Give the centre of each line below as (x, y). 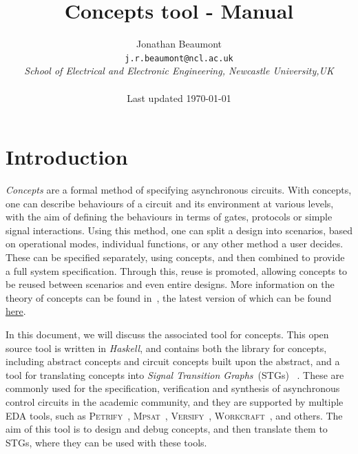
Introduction (67, 157)
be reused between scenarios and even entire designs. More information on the (170, 284)
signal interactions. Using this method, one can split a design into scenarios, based (179, 230)
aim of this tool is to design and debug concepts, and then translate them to (167, 429)
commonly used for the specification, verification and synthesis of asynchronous (173, 388)
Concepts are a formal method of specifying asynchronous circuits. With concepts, (179, 190)
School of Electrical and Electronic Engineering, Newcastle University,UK (179, 71)
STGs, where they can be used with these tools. (106, 442)
